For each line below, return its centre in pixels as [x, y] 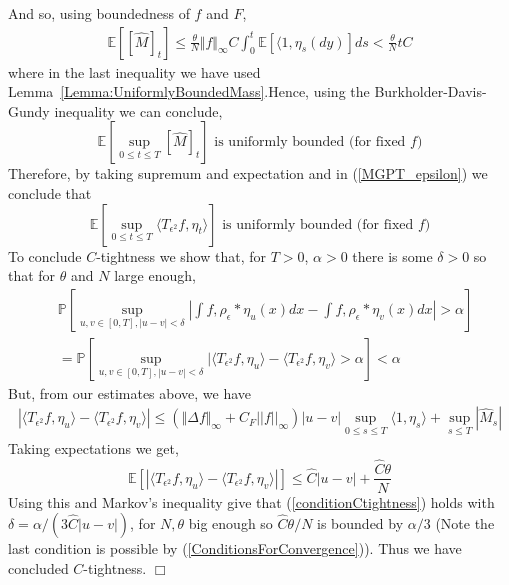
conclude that [50, 193]
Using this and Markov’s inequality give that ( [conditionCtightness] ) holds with [251, 501]
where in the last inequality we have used [134, 71]
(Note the [465, 523]
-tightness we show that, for [181, 255]
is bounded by [360, 523]
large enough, [155, 275]
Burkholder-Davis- [430, 91]
